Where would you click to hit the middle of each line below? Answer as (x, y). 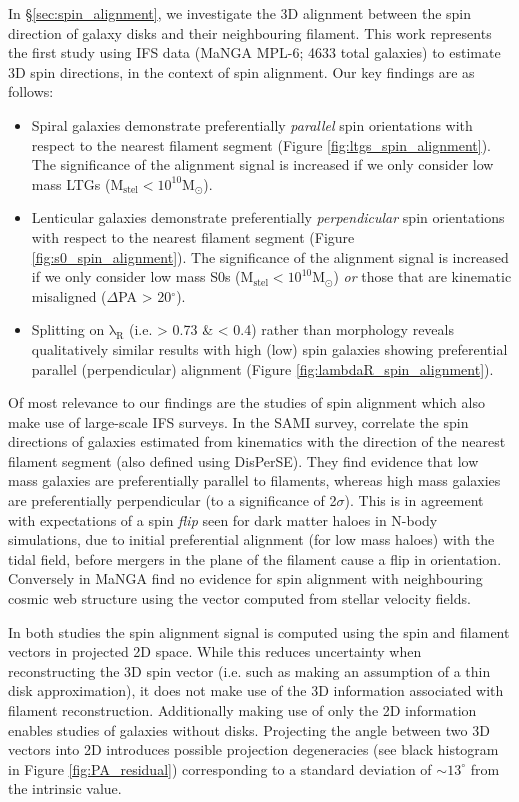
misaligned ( (69, 295)
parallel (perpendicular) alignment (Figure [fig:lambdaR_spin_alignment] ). (262, 368)
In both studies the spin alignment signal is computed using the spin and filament (259, 631)
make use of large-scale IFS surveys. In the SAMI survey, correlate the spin (238, 421)
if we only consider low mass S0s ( (136, 276)
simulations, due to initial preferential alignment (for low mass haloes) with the (251, 539)
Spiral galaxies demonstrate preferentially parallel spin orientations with (252, 124)
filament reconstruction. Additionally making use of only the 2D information (242, 710)
